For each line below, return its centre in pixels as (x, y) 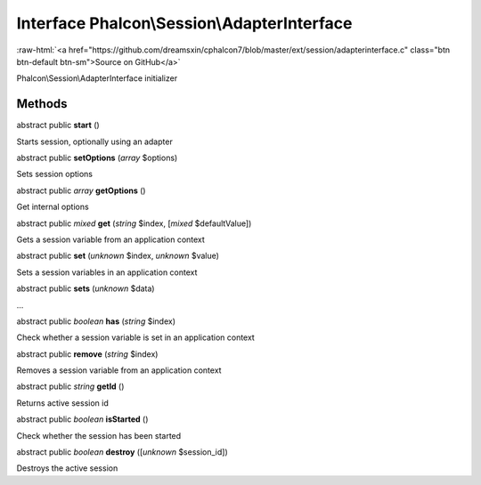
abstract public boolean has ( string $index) (96, 321)
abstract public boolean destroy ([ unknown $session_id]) (122, 452)
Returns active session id (62, 403)
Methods (42, 104)
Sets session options (55, 174)
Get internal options (53, 207)
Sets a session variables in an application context (107, 272)
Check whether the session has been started (99, 435)
